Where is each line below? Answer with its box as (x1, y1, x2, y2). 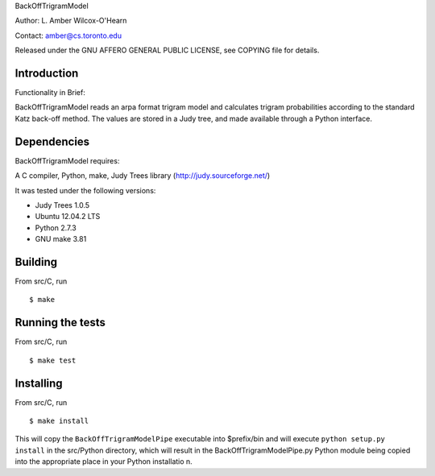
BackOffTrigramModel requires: (14, 155, 120, 165)
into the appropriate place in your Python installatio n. (14, 457, 193, 466)
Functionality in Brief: (14, 88, 86, 97)
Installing (14, 376, 64, 390)
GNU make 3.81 (35, 234, 87, 244)
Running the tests (14, 316, 106, 329)
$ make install (29, 416, 89, 425)
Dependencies (14, 135, 90, 148)
